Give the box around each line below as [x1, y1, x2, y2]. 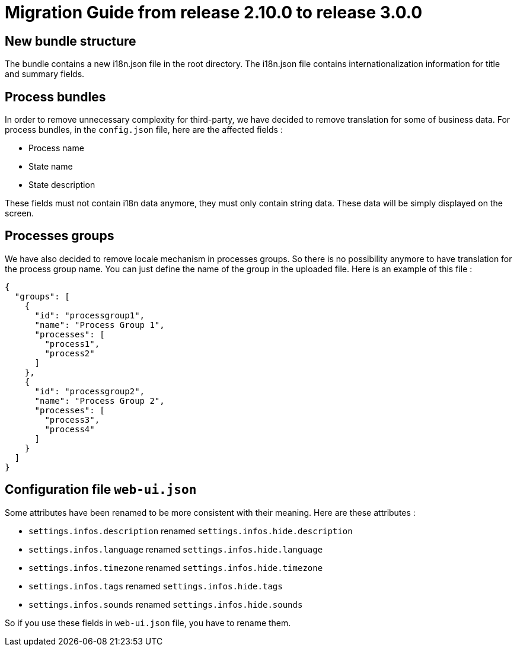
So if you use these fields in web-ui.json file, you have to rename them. [5, 617, 291, 628]
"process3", [44, 414, 100, 425]
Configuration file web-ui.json [5, 482, 197, 497]
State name [28, 161, 73, 172]
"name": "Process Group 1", [34, 320, 165, 330]
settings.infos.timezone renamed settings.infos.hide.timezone [28, 562, 323, 573]
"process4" [44, 424, 95, 434]
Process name [28, 143, 84, 154]
